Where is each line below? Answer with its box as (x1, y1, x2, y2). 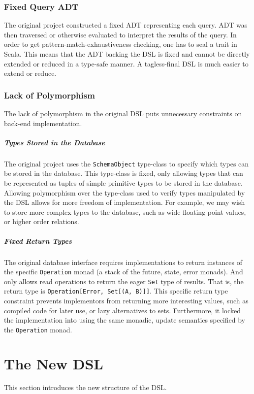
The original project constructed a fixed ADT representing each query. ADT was (4, 20, 248, 30)
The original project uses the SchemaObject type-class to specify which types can (4, 158, 249, 168)
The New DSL (4, 353, 103, 373)
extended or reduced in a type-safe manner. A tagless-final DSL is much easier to (4, 58, 249, 68)
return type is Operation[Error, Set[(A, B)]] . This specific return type (4, 286, 228, 296)
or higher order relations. (4, 216, 79, 227)
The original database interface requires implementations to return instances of (4, 257, 243, 267)
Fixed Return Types (4, 235, 72, 246)
